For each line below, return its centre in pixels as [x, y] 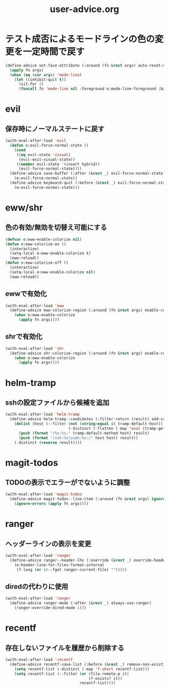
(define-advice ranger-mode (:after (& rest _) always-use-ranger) [81, 603]
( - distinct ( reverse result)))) [48, 442]
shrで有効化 [24, 336]
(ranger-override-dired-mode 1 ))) [50, 608]
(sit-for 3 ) [31, 84]
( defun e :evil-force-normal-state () [49, 145]
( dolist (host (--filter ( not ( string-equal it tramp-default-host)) [89, 424]
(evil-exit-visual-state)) [47, 160]
